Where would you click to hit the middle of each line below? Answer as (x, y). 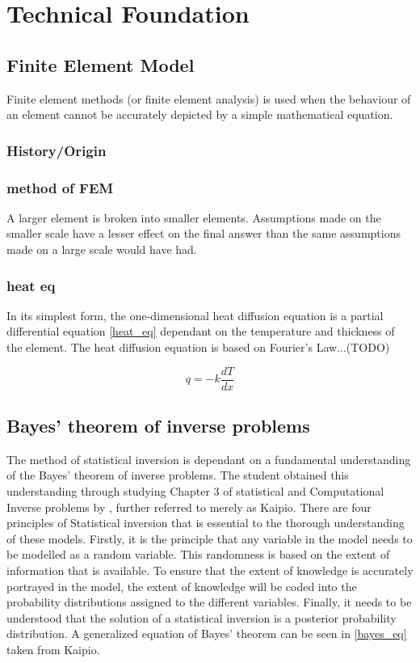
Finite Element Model (101, 64)
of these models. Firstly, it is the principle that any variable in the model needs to (210, 538)
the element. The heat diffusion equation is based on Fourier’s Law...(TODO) (198, 347)
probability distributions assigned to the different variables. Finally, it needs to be (209, 602)
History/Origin (57, 150)
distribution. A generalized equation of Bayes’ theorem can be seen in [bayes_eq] (207, 633)
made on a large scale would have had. (102, 249)
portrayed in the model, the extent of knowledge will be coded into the (182, 586)
